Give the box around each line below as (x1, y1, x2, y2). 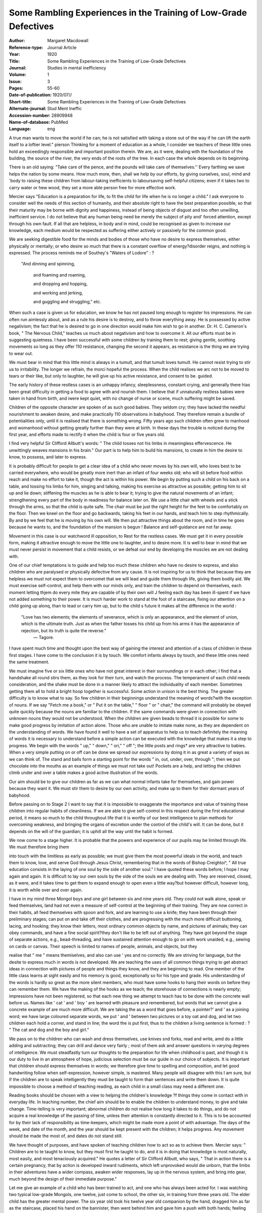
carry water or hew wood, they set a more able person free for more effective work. (9, 184, 177, 190)
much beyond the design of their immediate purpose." (9, 1176, 117, 1181)
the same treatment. (9, 659, 49, 665)
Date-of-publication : (9, 92, 52, 98)
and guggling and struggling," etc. (33, 299, 101, 305)
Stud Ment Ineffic (47, 106, 82, 112)
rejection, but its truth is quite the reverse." (21, 627, 107, 633)
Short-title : (9, 98, 32, 104)
